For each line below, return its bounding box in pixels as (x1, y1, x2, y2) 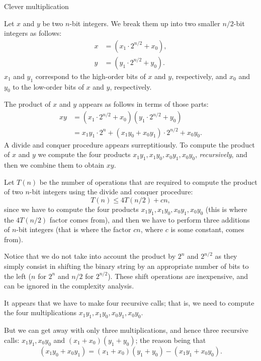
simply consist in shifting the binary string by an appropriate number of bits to (4, 260, 249, 271)
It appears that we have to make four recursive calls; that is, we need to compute (4, 297, 254, 308)
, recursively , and (195, 149, 247, 160)
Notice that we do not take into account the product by (4, 251, 176, 261)
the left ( (4, 270, 32, 281)
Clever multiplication (4, 1, 69, 11)
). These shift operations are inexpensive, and (108, 270, 248, 281)
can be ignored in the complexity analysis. (4, 280, 134, 291)
